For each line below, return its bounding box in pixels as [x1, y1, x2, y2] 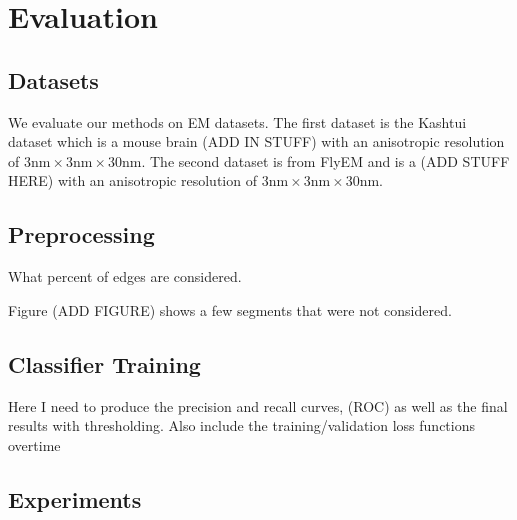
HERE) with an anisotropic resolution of [8, 170, 257, 191]
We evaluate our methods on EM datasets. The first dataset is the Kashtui [8, 111, 467, 132]
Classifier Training [8, 348, 201, 379]
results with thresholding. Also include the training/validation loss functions [8, 415, 475, 436]
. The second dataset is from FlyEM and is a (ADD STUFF [141, 150, 510, 171]
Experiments [8, 483, 142, 514]
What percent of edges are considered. [8, 266, 242, 287]
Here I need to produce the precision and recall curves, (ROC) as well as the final [8, 395, 508, 416]
